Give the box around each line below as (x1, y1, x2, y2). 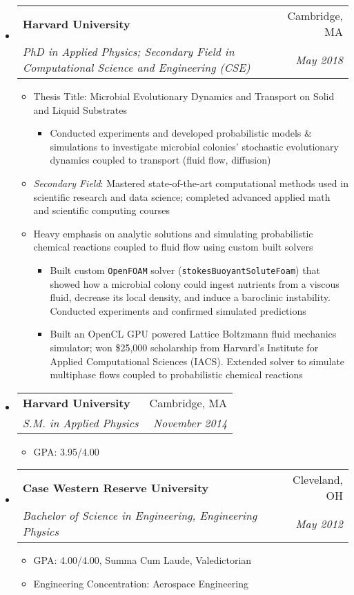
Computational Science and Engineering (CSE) (22, 59, 250, 75)
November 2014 (153, 414, 228, 431)
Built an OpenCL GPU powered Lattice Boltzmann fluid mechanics (50, 326, 337, 341)
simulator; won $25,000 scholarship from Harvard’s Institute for (50, 340, 319, 354)
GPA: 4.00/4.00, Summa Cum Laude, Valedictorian (33, 553, 252, 567)
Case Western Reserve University (22, 479, 209, 496)
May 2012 (295, 515, 343, 531)
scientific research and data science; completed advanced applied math (33, 189, 331, 204)
